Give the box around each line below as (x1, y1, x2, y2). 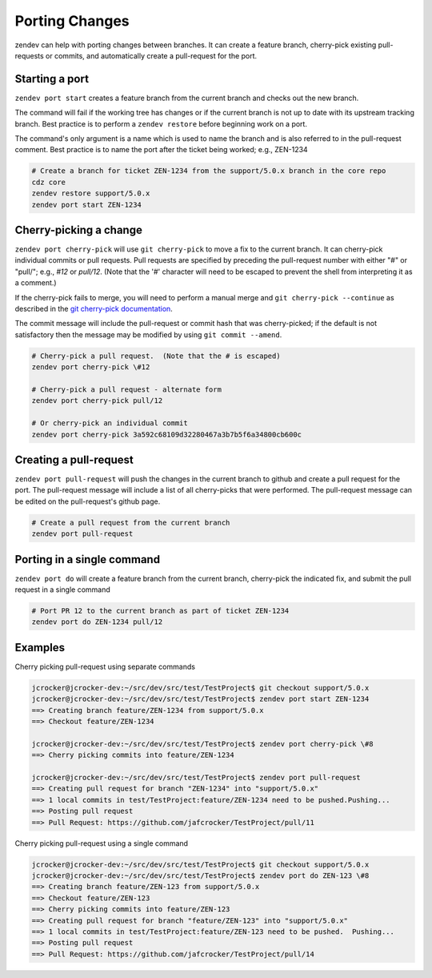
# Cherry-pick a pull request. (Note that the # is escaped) (31, 351, 281, 360)
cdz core (31, 177, 66, 187)
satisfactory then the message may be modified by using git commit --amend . (14, 329, 282, 340)
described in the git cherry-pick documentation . (14, 304, 174, 314)
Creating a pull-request (14, 453, 134, 466)
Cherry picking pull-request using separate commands (14, 662, 196, 671)
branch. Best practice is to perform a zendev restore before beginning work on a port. (14, 119, 308, 128)
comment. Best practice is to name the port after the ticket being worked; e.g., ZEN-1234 (14, 145, 308, 155)
